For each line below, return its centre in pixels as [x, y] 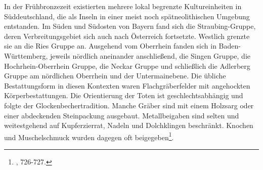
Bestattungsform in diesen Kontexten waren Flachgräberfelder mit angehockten [127, 85]
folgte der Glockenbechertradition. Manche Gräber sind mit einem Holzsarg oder [129, 105]
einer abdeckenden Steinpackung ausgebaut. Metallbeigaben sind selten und [122, 115]
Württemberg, [26, 55]
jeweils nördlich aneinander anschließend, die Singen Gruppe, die [150, 55]
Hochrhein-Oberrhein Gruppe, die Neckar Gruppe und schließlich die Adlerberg [127, 66]
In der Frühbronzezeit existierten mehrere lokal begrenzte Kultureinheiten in [123, 6]
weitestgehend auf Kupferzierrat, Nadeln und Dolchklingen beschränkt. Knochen [129, 125]
